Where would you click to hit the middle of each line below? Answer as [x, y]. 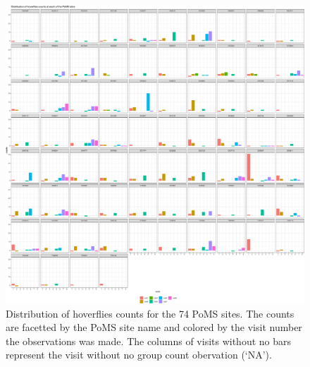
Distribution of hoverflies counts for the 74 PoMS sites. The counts [150, 313]
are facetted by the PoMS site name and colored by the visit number [154, 327]
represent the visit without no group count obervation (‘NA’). [139, 355]
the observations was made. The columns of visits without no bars [149, 341]
